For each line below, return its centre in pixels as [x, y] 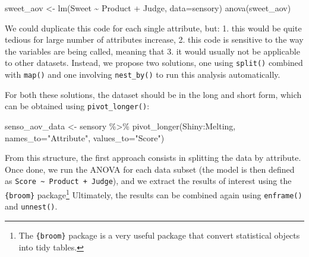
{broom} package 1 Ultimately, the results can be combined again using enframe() [154, 193]
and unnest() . [31, 206]
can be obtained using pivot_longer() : [77, 106]
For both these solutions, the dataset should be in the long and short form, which [153, 94]
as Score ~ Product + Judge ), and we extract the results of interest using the [148, 181]
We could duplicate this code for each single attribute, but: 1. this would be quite [153, 28]
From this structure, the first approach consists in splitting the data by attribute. [153, 158]
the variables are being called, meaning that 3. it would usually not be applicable [152, 51]
